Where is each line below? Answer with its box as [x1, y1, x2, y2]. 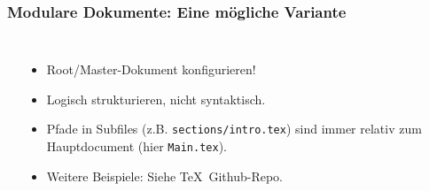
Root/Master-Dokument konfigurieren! [46, 60, 256, 79]
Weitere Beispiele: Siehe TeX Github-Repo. [46, 166, 284, 185]
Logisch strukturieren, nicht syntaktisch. [46, 89, 266, 108]
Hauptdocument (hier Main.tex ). [46, 137, 227, 156]
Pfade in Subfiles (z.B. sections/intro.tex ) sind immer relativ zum [46, 119, 422, 138]
